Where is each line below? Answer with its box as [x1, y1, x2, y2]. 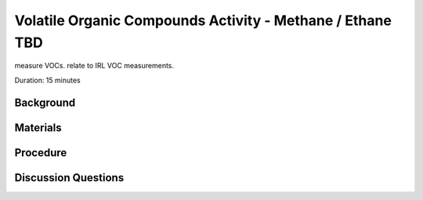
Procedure [14, 146, 67, 159]
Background [14, 96, 76, 109]
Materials [14, 121, 62, 134]
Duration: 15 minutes [14, 75, 81, 85]
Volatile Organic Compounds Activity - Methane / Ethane [14, 12, 392, 29]
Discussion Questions [14, 171, 125, 184]
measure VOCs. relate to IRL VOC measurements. [14, 61, 175, 71]
